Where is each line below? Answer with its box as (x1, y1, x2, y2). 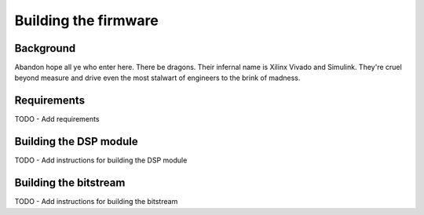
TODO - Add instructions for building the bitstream (14, 197, 178, 206)
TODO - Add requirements (14, 115, 100, 124)
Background (14, 42, 76, 55)
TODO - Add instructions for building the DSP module (14, 155, 188, 165)
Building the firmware (14, 12, 159, 29)
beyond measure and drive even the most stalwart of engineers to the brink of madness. (14, 73, 301, 82)
